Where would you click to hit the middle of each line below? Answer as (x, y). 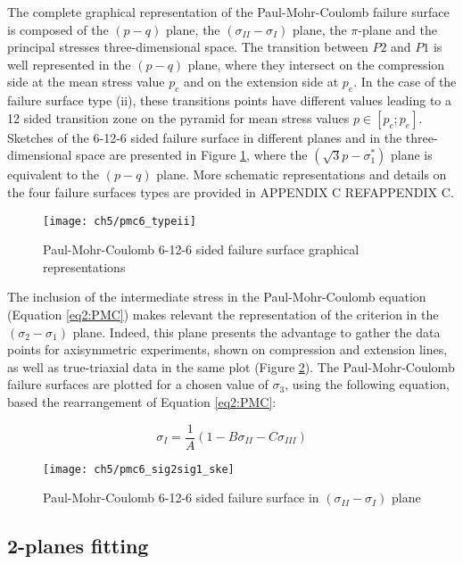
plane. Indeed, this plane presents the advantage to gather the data (256, 332)
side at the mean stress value (86, 82)
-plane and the (398, 29)
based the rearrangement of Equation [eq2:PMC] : (142, 401)
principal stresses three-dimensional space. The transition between (188, 47)
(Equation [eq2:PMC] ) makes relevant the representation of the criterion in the (223, 314)
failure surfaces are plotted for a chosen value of (138, 384)
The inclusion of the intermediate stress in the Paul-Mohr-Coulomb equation (217, 297)
